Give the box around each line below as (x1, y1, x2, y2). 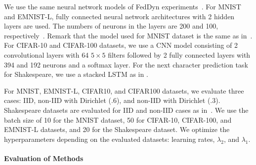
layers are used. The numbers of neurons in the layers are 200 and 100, (4, 21, 218, 31)
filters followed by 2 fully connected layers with (108, 49, 251, 60)
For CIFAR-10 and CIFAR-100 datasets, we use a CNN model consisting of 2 (4, 40, 238, 50)
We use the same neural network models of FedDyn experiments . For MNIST (4, 1, 241, 11)
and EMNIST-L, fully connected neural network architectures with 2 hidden (4, 11, 235, 21)
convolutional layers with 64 (4, 49, 89, 60)
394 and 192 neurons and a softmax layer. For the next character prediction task (4, 59, 248, 69)
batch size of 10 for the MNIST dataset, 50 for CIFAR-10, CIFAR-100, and (4, 114, 232, 125)
